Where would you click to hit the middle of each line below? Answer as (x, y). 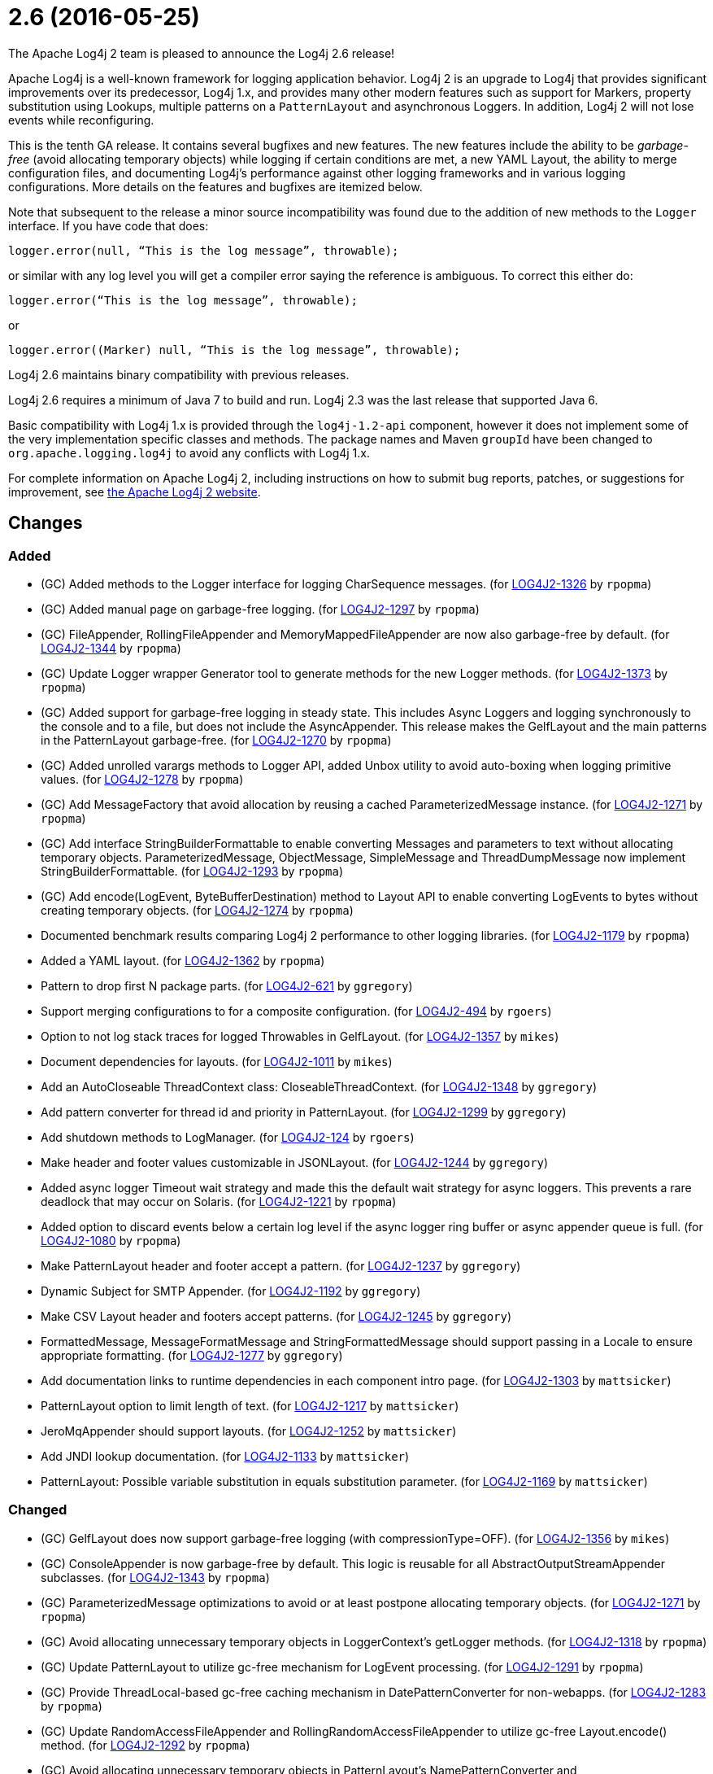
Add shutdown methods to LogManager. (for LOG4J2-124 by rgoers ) (228, 1137)
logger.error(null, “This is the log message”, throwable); (204, 250)
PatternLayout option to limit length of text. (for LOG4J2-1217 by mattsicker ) (250, 1405)
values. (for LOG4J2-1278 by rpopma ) (142, 779)
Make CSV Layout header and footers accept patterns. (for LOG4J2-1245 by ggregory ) (276, 1316)
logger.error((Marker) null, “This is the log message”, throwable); (235, 350)
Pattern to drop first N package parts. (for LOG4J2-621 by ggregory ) (227, 985)
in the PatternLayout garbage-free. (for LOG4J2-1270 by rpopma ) (216, 740)
